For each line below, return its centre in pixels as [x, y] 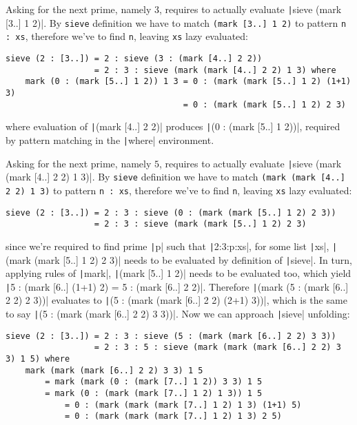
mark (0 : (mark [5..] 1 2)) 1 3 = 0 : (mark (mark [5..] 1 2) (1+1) [188, 82]
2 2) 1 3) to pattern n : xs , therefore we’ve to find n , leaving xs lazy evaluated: [179, 190]
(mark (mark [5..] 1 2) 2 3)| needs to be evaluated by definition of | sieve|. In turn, [179, 259]
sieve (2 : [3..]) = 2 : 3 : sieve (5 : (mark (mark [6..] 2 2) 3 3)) [171, 336]
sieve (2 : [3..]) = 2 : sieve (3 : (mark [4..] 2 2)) [134, 58]
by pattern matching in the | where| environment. [110, 139]
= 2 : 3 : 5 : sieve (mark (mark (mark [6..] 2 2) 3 [217, 348]
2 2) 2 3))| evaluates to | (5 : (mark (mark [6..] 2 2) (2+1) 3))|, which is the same [176, 300]
